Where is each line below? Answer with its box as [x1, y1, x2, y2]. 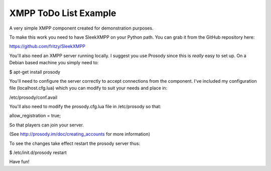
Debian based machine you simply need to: [9, 60, 99, 66]
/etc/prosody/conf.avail [9, 94, 58, 100]
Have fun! [9, 158, 30, 165]
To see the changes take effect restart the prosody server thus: [9, 140, 141, 146]
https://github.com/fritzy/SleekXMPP [9, 43, 85, 50]
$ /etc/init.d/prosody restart [9, 149, 67, 155]
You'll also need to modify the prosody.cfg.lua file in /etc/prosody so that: [9, 103, 162, 110]
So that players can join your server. [9, 122, 84, 128]
